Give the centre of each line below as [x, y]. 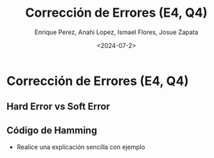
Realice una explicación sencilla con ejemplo [81, 147]
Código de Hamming [52, 130]
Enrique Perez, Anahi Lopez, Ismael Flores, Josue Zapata [116, 32]
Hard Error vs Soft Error [59, 107]
